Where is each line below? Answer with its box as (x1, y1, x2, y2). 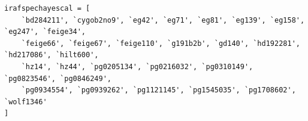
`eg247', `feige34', (4, 27, 86, 36)
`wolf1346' (4, 97, 47, 106)
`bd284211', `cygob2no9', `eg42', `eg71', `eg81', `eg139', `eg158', (21, 15, 305, 24)
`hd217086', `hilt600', (4, 51, 99, 60)
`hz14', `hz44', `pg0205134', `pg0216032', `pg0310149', (21, 62, 253, 71)
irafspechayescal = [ (4, 4, 90, 13)
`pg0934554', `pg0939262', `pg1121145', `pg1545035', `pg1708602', (21, 86, 296, 95)
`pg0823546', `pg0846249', (4, 74, 111, 83)
